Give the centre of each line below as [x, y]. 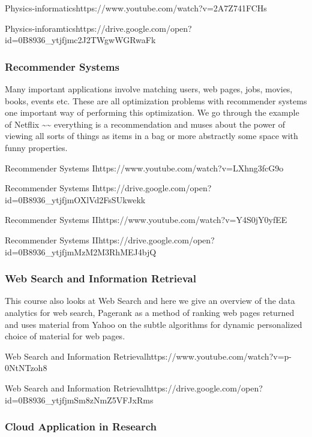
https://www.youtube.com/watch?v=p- [219, 356]
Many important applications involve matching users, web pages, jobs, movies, [149, 89]
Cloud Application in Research [81, 427]
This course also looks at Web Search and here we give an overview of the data [150, 301]
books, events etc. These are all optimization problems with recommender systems [156, 100]
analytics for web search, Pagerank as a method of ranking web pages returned [150, 312]
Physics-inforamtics [40, 28]
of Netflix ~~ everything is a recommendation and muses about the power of [145, 124]
